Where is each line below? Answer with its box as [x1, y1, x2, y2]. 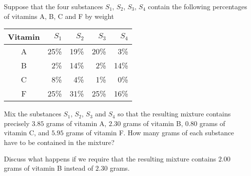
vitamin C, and [4, 128, 49, 138]
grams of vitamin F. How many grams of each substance [66, 128, 234, 138]
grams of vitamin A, [46, 118, 107, 128]
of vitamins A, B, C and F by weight [4, 11, 114, 21]
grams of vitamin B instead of [4, 163, 94, 173]
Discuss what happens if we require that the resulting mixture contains [4, 153, 216, 163]
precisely [4, 118, 30, 128]
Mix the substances [4, 109, 61, 119]
